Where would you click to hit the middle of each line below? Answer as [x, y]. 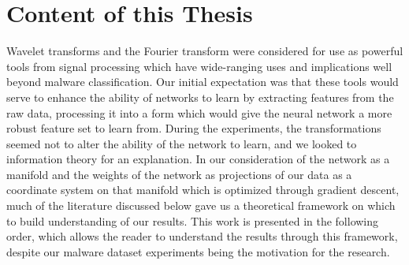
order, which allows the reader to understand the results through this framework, [202, 236]
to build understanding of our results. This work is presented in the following [193, 220]
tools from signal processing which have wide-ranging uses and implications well [199, 66]
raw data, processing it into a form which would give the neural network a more [199, 112]
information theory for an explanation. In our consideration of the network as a [198, 159]
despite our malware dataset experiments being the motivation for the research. [198, 251]
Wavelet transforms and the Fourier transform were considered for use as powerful [205, 51]
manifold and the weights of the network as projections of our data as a [179, 174]
